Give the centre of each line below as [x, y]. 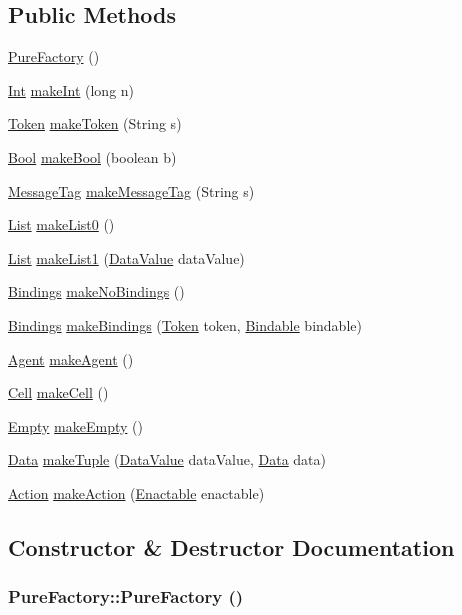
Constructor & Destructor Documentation [231, 546]
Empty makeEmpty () [75, 425]
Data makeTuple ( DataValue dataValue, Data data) [167, 459]
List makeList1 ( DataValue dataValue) [126, 257]
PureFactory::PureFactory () [126, 596]
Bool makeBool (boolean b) [92, 156]
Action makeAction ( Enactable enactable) [136, 492]
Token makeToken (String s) [95, 123]
